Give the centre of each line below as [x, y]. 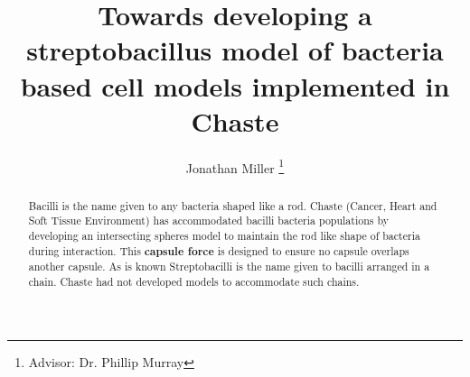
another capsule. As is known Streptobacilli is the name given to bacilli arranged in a [229, 267]
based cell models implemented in [235, 85]
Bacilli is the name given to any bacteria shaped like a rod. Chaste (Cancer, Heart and [233, 205]
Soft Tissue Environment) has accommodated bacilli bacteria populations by [208, 221]
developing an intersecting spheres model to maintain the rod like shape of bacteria [224, 236]
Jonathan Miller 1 [235, 166]
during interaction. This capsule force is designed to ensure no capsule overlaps [219, 251]
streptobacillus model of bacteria [235, 50]
